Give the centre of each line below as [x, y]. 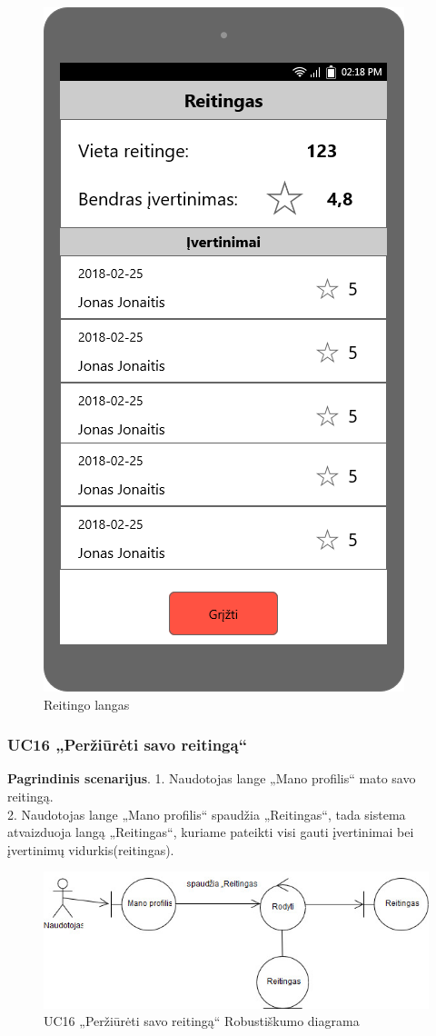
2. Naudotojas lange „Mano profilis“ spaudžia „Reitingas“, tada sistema [207, 814]
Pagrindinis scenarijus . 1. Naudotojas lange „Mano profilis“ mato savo [212, 778]
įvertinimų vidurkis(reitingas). [91, 849]
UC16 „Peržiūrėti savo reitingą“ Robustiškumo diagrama [202, 1021]
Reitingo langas [87, 704]
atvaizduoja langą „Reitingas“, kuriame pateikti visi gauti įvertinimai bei [211, 832]
